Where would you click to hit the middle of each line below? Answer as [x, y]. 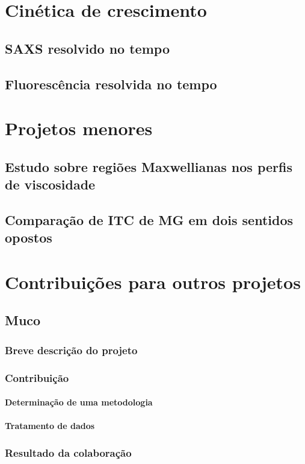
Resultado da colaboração [68, 452]
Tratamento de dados [50, 426]
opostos [29, 237]
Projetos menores [79, 128]
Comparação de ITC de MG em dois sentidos [149, 219]
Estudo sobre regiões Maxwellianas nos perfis [149, 166]
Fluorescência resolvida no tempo [111, 84]
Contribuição [37, 377]
